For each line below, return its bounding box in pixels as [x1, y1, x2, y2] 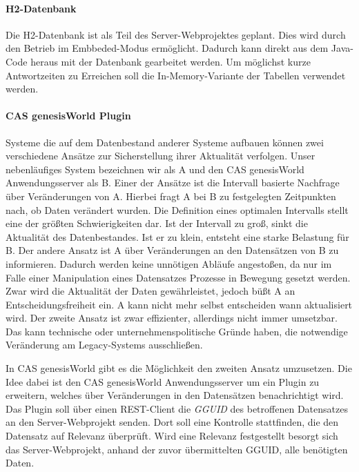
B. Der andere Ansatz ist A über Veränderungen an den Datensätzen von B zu [6, 243, 339, 257]
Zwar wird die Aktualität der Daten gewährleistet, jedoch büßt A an [6, 284, 295, 298]
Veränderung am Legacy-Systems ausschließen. [6, 337, 203, 352]
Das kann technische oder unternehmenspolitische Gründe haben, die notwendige [6, 324, 348, 338]
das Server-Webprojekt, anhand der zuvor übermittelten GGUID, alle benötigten [6, 442, 348, 456]
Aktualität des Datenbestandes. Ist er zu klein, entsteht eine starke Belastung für [6, 229, 349, 244]
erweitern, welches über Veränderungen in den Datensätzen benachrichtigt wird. [6, 388, 344, 402]
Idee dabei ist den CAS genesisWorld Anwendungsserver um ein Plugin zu [6, 374, 320, 389]
